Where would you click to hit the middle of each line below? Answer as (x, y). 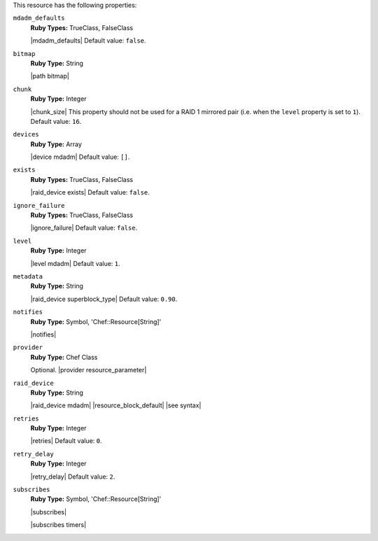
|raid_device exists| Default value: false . (90, 192)
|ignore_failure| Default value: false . (84, 228)
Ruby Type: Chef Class (64, 357)
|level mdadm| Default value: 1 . (75, 263)
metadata (28, 276)
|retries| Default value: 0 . (66, 441)
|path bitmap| (50, 76)
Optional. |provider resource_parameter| (89, 370)
